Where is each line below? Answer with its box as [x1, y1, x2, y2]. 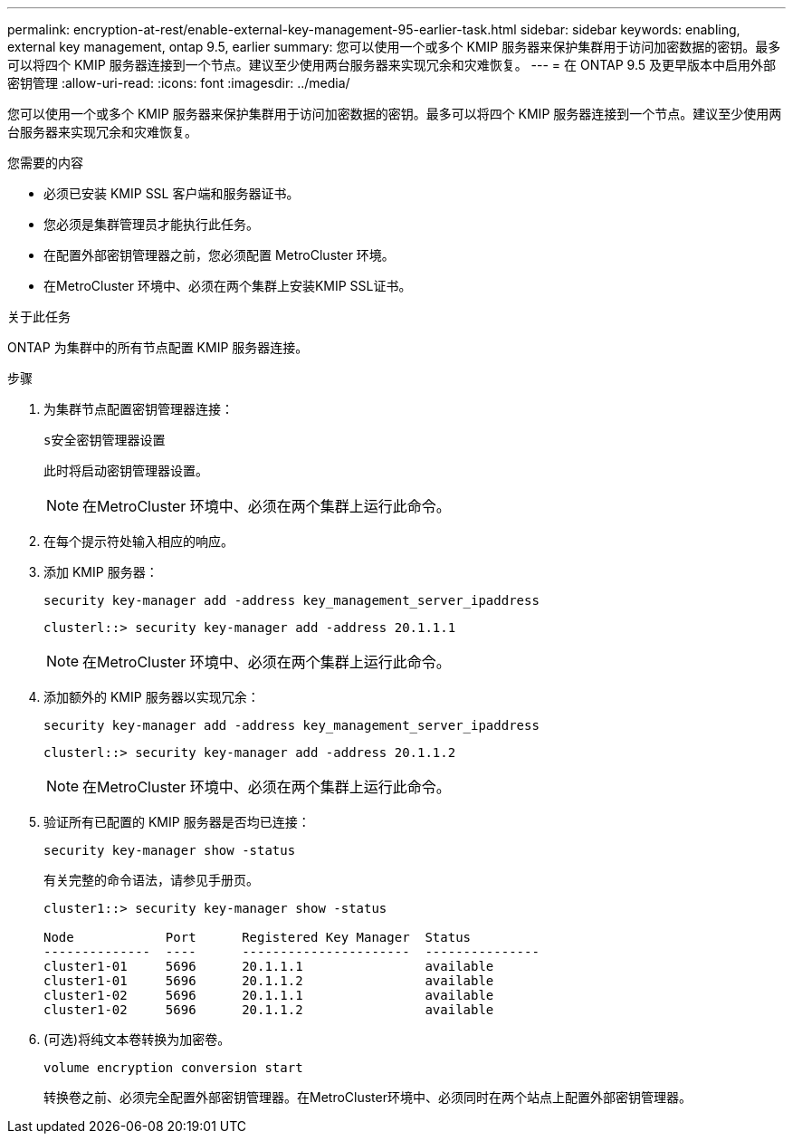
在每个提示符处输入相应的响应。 [43, 533, 234, 549]
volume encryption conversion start [43, 1060, 303, 1075]
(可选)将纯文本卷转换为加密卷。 [43, 1031, 231, 1047]
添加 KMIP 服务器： [43, 564, 158, 580]
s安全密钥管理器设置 [43, 433, 166, 447]
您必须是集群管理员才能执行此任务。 [43, 216, 259, 232]
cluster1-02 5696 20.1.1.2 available [43, 1002, 494, 1017]
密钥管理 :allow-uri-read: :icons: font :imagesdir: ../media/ [7, 75, 350, 91]
